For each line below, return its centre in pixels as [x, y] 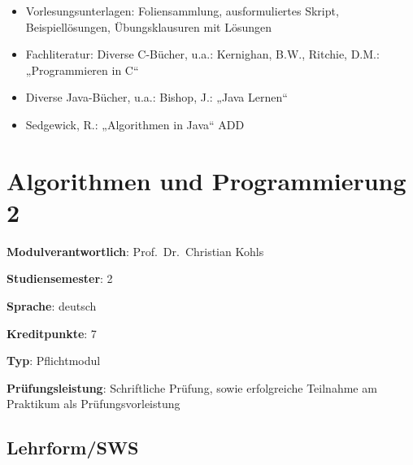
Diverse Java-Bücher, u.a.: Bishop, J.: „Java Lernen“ [157, 97]
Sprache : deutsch [52, 306]
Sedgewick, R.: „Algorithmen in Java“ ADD [135, 124]
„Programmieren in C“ [82, 70]
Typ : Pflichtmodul [54, 361]
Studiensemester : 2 [60, 278]
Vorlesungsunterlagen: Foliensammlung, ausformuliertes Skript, [182, 11]
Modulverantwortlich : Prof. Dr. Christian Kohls [135, 251]
